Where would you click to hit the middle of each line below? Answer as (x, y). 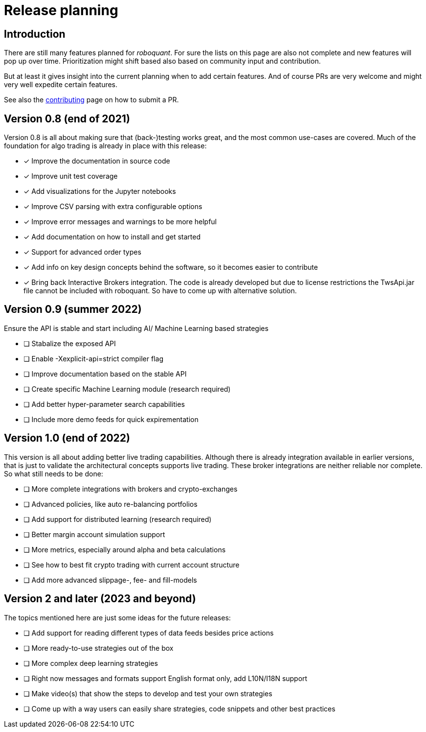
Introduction (35, 34)
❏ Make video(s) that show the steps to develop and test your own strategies (148, 693)
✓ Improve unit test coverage (71, 176)
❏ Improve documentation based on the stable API (105, 374)
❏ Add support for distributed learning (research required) (118, 519)
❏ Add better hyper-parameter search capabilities (104, 404)
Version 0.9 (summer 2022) (73, 309)
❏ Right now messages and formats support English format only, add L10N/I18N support (166, 678)
